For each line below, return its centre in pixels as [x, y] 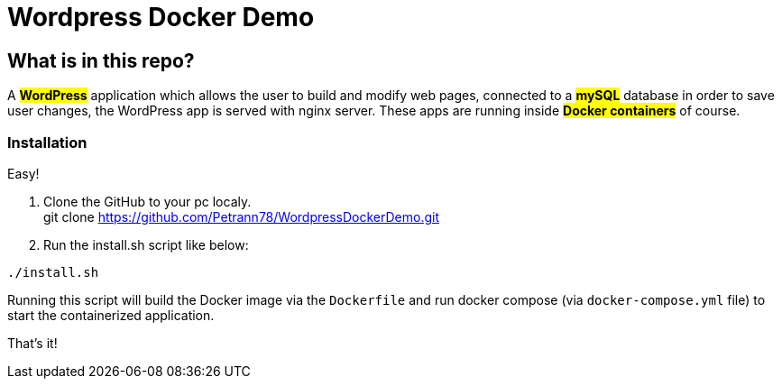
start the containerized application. [111, 315]
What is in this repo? [101, 60]
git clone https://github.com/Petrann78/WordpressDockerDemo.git [241, 216]
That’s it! [32, 343]
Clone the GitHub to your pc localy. [147, 201]
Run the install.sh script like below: [146, 244]
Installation [47, 142]
